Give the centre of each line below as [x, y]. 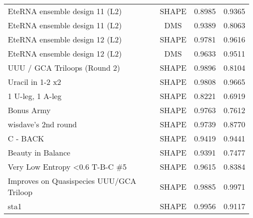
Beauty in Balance [39, 152]
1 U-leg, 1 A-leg [35, 96]
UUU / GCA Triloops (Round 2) [64, 68]
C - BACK [26, 138]
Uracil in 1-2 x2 [35, 82]
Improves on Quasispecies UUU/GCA [72, 181]
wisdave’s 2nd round [43, 124]
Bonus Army [29, 110]
